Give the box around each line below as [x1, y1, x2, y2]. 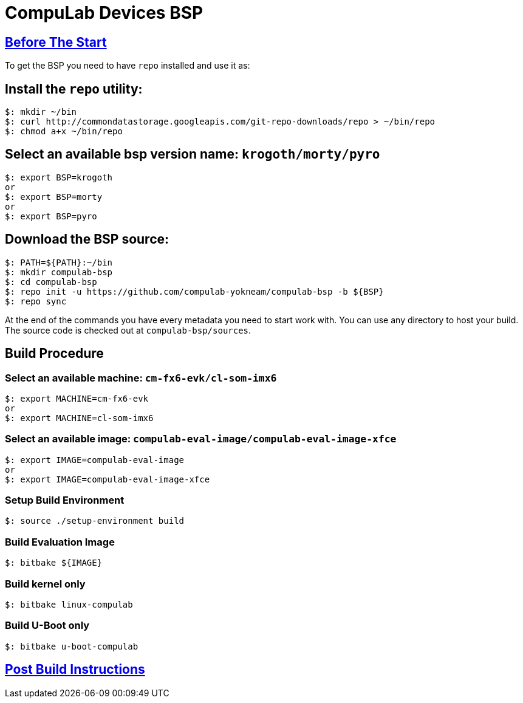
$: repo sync [5, 296, 67, 306]
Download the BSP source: [5, 231, 169, 247]
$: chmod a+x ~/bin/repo [5, 126, 123, 137]
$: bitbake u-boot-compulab [5, 641, 138, 651]
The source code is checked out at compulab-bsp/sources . [5, 324, 251, 335]
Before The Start [5, 34, 107, 50]
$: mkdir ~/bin [5, 107, 77, 117]
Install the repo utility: [5, 81, 143, 97]
